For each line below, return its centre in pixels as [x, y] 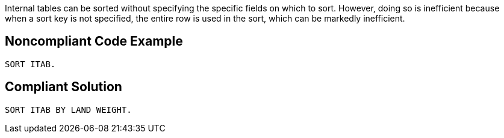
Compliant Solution [64, 87]
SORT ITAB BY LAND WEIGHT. [68, 109]
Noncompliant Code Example [94, 41]
